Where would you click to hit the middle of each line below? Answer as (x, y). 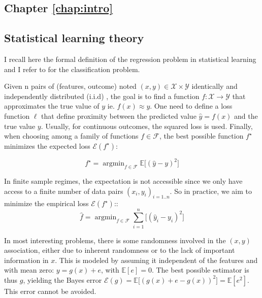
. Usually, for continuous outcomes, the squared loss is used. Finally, (147, 126)
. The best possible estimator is (200, 270)
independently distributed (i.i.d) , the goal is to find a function (102, 96)
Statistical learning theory (74, 38)
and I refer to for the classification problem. (72, 69)
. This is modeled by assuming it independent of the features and (156, 260)
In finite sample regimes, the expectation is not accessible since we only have (123, 181)
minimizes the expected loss (47, 145)
